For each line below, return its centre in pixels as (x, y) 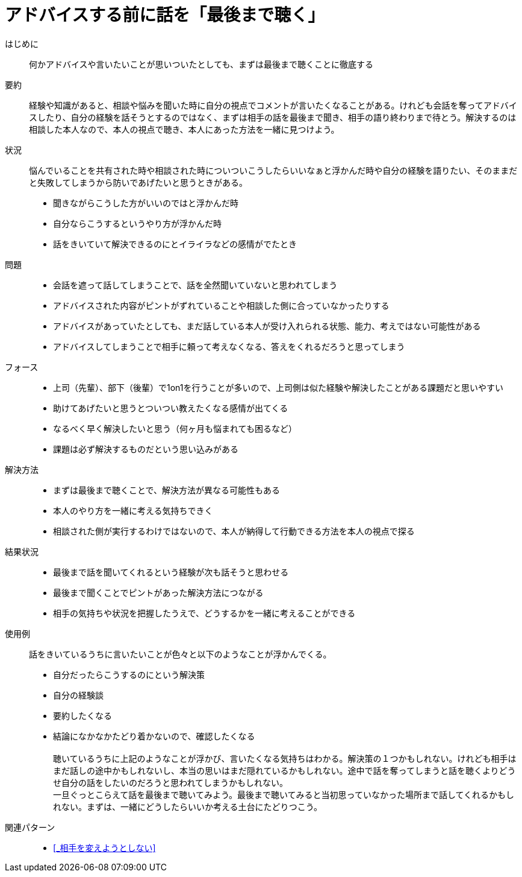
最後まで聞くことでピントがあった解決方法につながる (158, 592)
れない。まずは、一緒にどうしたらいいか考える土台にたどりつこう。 (188, 806)
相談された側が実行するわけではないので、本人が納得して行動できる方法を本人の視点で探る (234, 531)
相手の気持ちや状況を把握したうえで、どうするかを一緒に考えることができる (204, 613)
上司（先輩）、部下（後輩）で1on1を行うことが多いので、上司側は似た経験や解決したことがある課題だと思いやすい (278, 387)
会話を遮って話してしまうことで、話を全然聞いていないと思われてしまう (195, 285)
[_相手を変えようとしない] (104, 847)
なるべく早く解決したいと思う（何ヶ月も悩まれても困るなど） (175, 428)
